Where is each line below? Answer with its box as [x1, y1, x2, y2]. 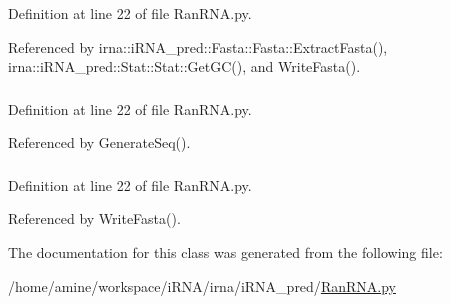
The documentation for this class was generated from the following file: [8, 242, 443, 262]
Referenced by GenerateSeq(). [8, 132, 191, 153]
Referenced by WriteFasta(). [8, 208, 181, 229]
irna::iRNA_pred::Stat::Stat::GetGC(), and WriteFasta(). [8, 56, 361, 77]
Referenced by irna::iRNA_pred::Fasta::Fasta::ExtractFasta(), [8, 36, 388, 57]
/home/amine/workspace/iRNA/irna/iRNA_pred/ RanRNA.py [8, 275, 396, 296]
